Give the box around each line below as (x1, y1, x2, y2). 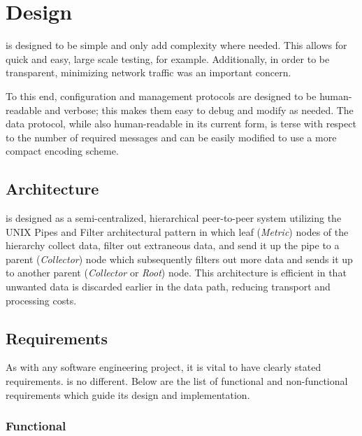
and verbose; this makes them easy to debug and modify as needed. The (45, 102, 354, 117)
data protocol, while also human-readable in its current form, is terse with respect (6, 116, 356, 131)
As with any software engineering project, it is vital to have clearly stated (6, 360, 321, 374)
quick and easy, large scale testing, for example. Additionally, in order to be (6, 51, 330, 66)
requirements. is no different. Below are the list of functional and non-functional (6, 374, 348, 388)
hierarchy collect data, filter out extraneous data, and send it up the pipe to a (6, 238, 340, 253)
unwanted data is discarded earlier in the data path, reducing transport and (6, 279, 331, 294)
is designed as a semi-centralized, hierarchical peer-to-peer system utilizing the (6, 211, 342, 225)
